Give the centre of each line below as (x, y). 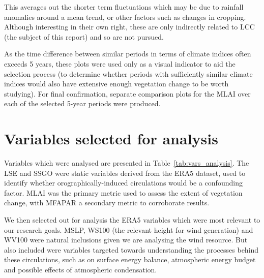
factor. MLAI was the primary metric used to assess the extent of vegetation (123, 192)
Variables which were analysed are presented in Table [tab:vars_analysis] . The (127, 163)
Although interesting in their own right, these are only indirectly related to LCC (129, 27)
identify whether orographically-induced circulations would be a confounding (123, 183)
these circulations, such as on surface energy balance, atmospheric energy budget (130, 259)
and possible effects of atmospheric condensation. (81, 269)
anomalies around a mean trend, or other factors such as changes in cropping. (125, 17)
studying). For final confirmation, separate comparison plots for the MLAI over (127, 93)
